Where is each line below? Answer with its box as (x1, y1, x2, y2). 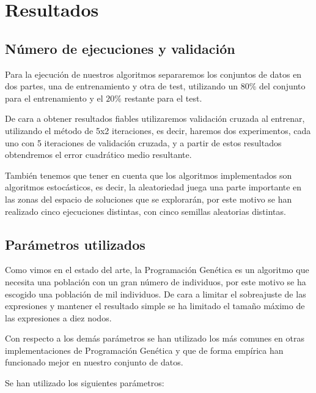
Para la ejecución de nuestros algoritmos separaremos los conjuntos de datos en (5, 67, 302, 80)
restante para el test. (124, 91, 202, 104)
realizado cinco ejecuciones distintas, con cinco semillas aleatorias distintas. (5, 204, 286, 217)
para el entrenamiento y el (5, 91, 103, 104)
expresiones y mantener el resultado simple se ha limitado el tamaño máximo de (5, 299, 305, 312)
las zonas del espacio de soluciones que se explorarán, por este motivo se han (5, 192, 292, 205)
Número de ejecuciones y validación (5, 39, 235, 58)
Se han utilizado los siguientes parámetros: (5, 376, 164, 389)
